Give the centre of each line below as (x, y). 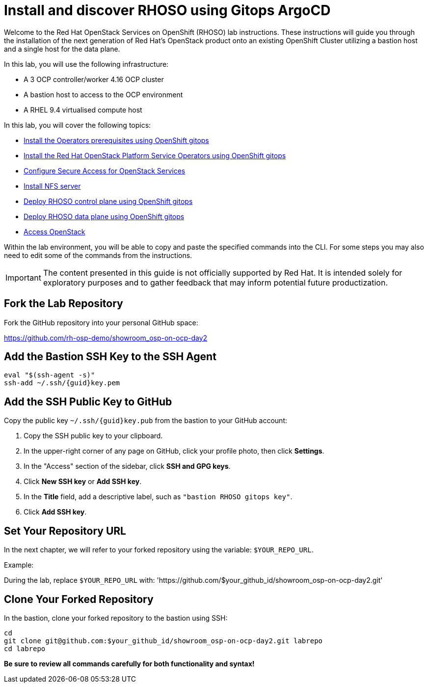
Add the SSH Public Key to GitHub (88, 401)
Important (23, 277)
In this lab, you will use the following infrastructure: (86, 64)
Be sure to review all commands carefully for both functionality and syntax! (129, 663)
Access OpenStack (54, 231)
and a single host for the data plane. (62, 49)
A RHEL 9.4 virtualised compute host (83, 110)
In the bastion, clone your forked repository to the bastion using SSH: (116, 618)
